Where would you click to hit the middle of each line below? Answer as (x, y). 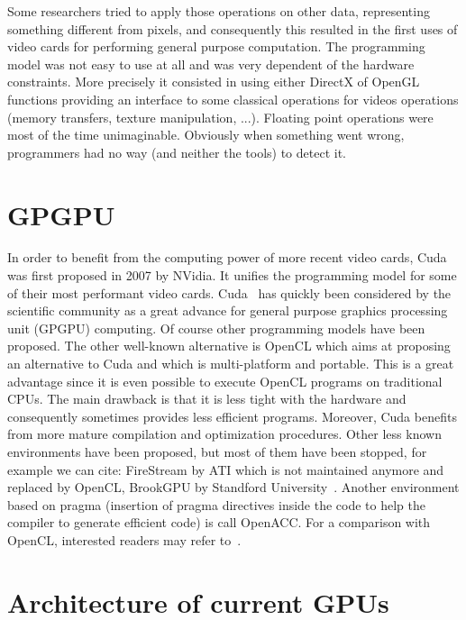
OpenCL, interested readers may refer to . (124, 539)
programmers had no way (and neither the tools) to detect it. (177, 152)
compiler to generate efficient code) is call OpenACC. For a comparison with (219, 522)
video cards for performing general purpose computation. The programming (216, 46)
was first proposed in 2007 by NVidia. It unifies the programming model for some (232, 275)
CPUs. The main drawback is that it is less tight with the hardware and (207, 399)
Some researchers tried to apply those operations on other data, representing (219, 11)
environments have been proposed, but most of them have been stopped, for (217, 451)
